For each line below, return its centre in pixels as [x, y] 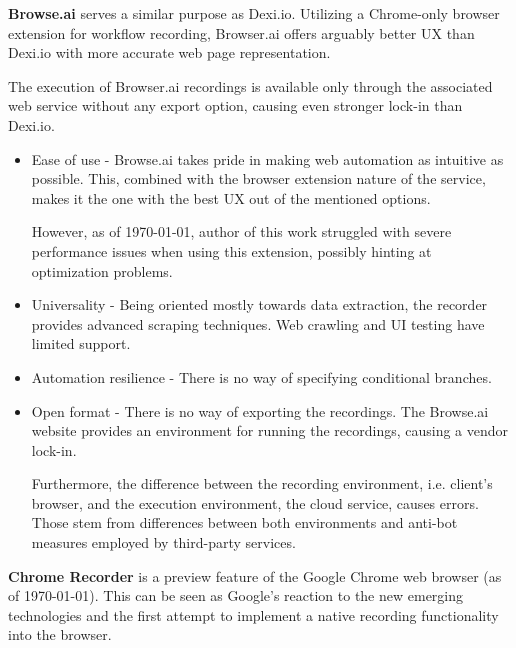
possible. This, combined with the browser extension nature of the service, [258, 178]
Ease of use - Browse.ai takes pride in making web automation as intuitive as [267, 158]
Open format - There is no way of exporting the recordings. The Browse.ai [260, 410]
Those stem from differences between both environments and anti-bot [244, 522]
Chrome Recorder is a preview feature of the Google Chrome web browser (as [255, 575]
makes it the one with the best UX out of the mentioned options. [231, 197]
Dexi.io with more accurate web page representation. [169, 52]
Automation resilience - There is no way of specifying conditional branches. [261, 376]
